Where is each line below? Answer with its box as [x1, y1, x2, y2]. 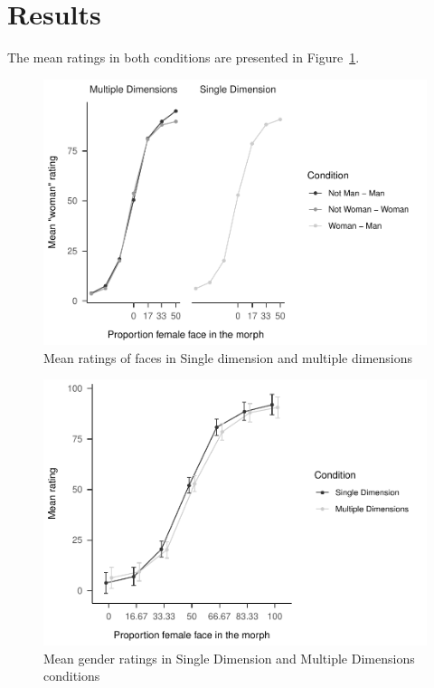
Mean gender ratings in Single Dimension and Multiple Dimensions [43, 648, 415, 667]
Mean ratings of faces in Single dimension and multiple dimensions [43, 348, 413, 367]
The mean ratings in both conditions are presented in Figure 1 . [7, 48, 360, 67]
